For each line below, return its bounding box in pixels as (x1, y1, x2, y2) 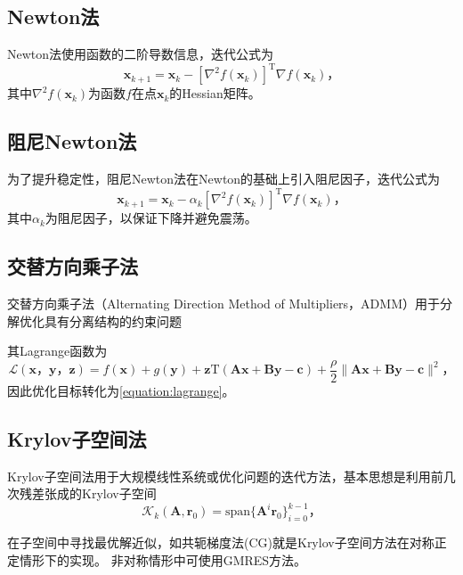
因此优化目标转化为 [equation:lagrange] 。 (7, 381, 235, 399)
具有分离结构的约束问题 (44, 311, 182, 330)
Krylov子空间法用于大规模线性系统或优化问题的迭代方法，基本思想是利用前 (7, 466, 443, 485)
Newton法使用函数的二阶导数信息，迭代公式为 (7, 45, 274, 63)
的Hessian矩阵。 (169, 84, 261, 103)
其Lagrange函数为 (7, 341, 108, 360)
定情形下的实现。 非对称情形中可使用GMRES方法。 (7, 550, 307, 569)
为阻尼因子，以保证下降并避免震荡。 (45, 209, 257, 227)
